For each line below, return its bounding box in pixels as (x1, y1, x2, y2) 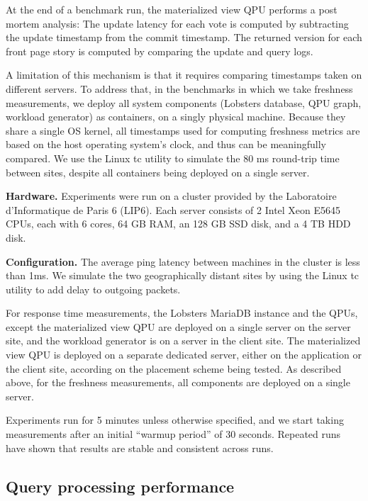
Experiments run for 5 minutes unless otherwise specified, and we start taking (6, 412, 344, 427)
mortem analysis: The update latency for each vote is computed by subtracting (6, 16, 349, 30)
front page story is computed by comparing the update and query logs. (6, 43, 313, 58)
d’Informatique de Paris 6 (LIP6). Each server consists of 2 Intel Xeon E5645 (6, 202, 341, 217)
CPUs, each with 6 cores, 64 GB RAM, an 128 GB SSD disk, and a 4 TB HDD (6, 216, 351, 231)
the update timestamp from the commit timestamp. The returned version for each (6, 30, 362, 45)
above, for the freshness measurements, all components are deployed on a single (6, 375, 350, 390)
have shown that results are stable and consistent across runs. (6, 440, 274, 455)
